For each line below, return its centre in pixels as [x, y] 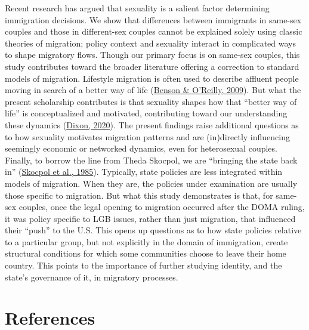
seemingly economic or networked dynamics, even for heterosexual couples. [141, 148]
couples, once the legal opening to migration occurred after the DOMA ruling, [162, 207]
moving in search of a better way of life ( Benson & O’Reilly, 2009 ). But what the [153, 90]
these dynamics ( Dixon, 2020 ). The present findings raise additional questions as [152, 124]
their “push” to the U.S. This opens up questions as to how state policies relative [153, 230]
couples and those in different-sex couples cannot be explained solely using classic [154, 31]
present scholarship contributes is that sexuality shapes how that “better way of [151, 101]
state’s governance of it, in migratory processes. [92, 277]
